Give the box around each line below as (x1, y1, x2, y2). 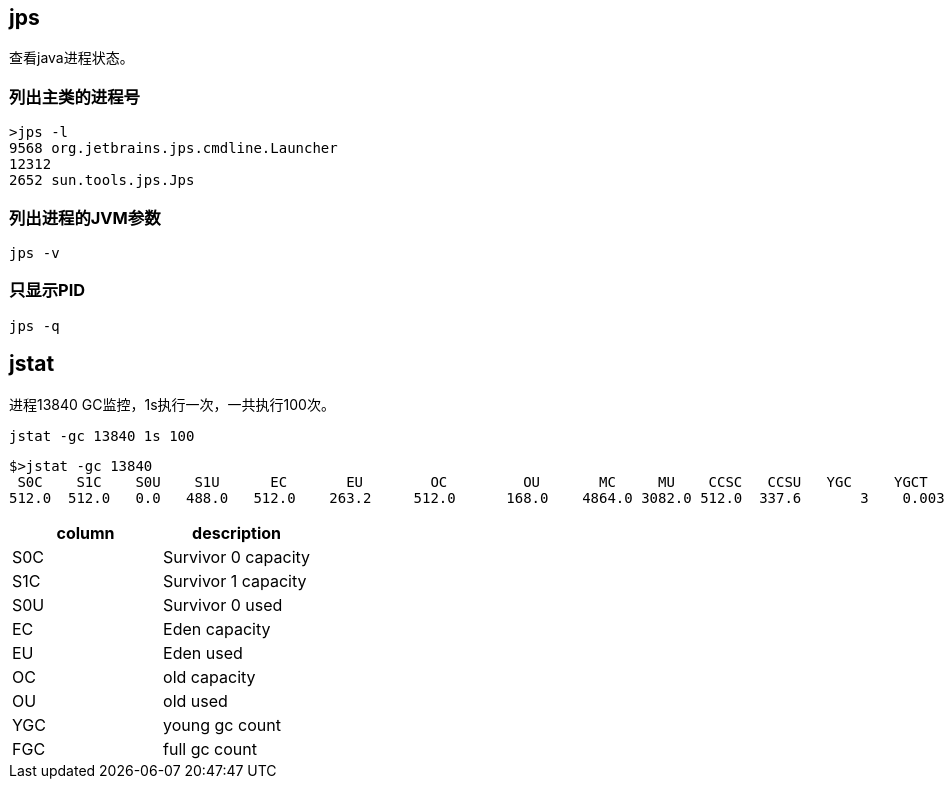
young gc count (163, 714, 281, 735)
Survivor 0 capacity (163, 546, 311, 567)
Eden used (163, 642, 243, 663)
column (56, 522, 115, 543)
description (192, 522, 282, 543)
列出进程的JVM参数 (9, 207, 161, 228)
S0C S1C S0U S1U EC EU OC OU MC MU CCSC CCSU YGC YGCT (17, 473, 928, 490)
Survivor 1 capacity (163, 570, 307, 591)
